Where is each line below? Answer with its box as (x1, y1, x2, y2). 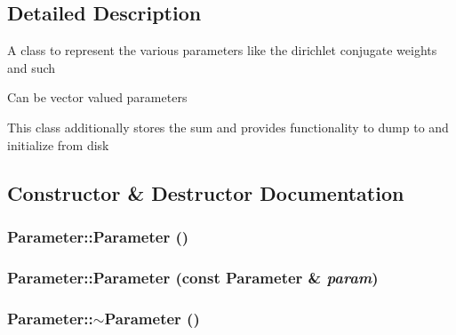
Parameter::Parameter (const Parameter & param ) (7, 266, 379, 288)
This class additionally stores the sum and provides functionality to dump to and (7, 117, 449, 136)
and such (7, 58, 56, 76)
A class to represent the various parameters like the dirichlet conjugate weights (7, 41, 437, 60)
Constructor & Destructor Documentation (7, 179, 404, 206)
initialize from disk (7, 135, 109, 154)
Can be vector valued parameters (7, 88, 188, 107)
